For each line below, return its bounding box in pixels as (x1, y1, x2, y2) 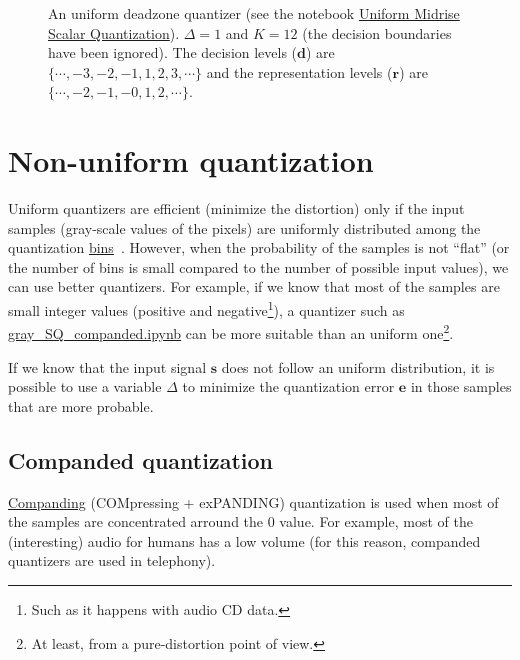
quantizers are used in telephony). (8, 550, 216, 571)
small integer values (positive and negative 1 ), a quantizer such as (8, 297, 405, 320)
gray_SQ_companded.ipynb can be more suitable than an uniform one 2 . (8, 320, 454, 343)
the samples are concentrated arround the (8, 511, 264, 532)
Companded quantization (8, 444, 273, 475)
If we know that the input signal (8, 356, 207, 377)
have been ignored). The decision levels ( (48, 42, 298, 63)
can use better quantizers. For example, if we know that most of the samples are (8, 276, 500, 297)
